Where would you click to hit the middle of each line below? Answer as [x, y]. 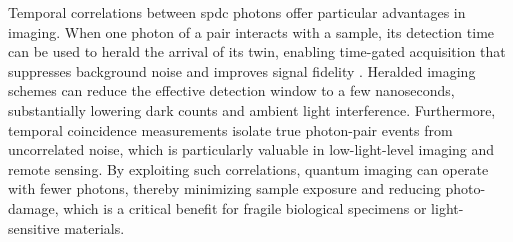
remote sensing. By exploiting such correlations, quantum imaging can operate [248, 168]
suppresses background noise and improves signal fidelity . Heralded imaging [242, 70]
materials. [94, 227]
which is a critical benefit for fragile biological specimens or [245, 207]
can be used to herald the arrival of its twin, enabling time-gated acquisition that [257, 51]
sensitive [34, 227]
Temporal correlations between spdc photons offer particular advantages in [237, 12]
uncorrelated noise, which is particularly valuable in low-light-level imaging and [251, 149]
